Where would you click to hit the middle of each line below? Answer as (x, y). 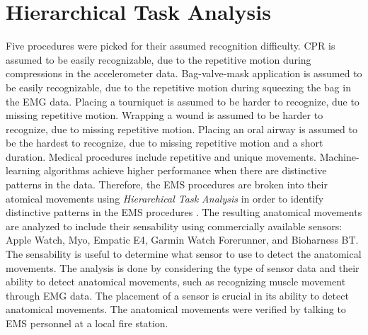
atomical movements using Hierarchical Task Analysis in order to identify (165, 198)
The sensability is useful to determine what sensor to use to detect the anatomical (184, 254)
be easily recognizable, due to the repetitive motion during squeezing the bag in (178, 87)
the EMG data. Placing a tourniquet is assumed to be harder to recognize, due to (183, 101)
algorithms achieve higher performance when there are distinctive (185, 170)
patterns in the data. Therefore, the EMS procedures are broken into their (167, 184)
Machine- (339, 156)
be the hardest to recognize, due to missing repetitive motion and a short (165, 143)
